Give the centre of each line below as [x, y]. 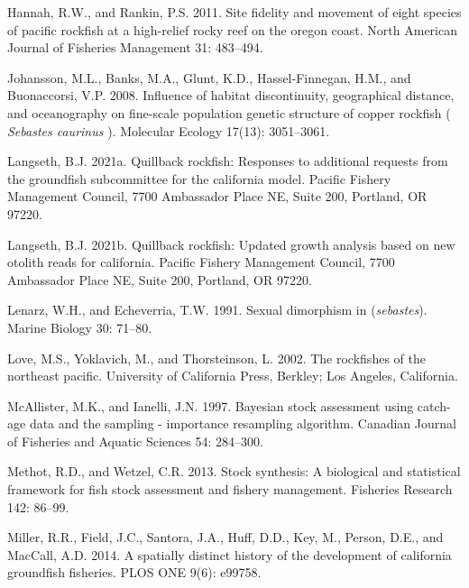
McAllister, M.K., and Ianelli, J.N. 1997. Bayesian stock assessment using [211, 405]
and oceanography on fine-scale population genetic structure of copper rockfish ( [229, 112]
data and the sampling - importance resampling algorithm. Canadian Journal [243, 423]
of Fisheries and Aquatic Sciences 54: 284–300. [135, 441]
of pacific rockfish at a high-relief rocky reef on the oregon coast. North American [232, 29]
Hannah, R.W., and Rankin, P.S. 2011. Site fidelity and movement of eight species [234, 12]
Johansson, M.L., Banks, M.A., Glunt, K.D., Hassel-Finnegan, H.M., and [209, 77]
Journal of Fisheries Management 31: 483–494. [135, 47]
